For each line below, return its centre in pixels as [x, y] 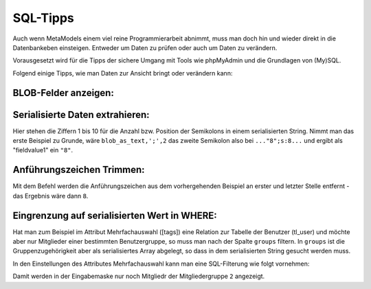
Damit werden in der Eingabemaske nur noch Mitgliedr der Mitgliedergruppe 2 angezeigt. [139, 276]
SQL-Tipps [44, 18]
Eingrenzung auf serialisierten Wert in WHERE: [115, 215]
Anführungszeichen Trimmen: [79, 170]
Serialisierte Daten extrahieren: [81, 114]
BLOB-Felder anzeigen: [64, 93]
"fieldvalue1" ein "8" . [43, 150]
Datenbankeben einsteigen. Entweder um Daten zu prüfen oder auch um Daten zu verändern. [145, 47]
